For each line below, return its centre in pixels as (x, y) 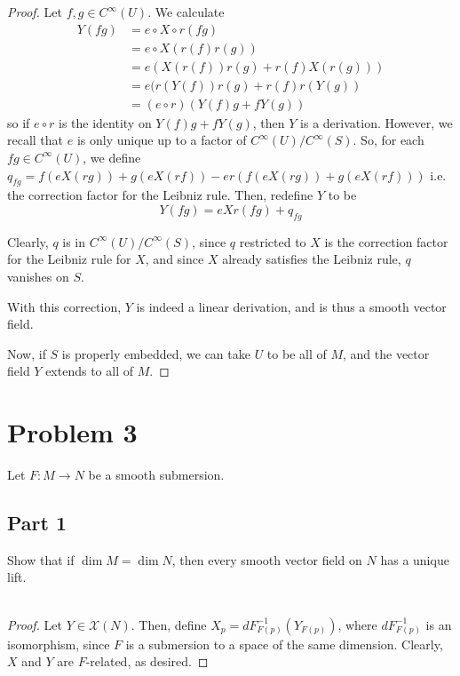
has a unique (415, 559)
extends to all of (89, 371)
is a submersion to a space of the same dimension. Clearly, (284, 644)
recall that (36, 140)
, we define (112, 157)
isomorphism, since (59, 644)
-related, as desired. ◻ (147, 661)
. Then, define (169, 624)
